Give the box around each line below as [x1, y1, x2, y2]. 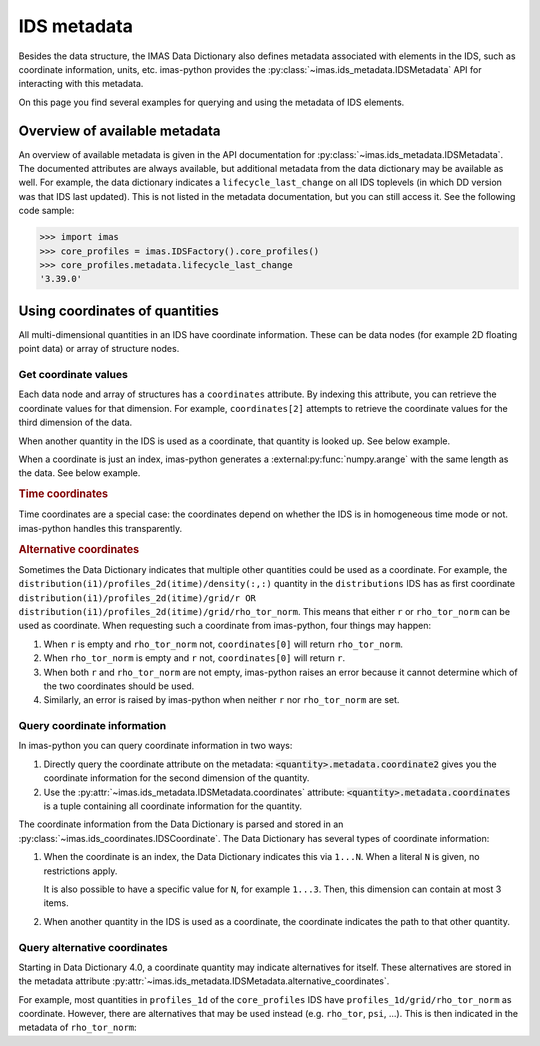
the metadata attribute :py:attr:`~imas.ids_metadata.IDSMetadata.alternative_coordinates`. [18, 975, 390, 987]
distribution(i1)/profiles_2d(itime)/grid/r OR [18, 592, 257, 604]
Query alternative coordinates [18, 940, 169, 954]
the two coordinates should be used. [43, 680, 195, 692]
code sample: [18, 205, 75, 217]
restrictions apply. [43, 865, 118, 877]
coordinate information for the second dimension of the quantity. [43, 772, 310, 784]
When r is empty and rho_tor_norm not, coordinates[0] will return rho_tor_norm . [43, 638, 404, 650]
